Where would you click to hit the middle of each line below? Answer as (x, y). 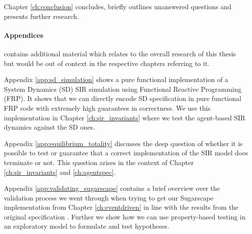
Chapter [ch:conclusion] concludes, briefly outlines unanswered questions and (118, 6)
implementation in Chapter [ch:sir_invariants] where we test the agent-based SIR (125, 117)
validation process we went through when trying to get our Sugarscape (109, 197)
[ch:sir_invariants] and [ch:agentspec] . (60, 172)
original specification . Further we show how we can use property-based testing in (125, 216)
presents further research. (41, 16)
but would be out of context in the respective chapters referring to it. (107, 63)
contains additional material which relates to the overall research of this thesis (120, 53)
